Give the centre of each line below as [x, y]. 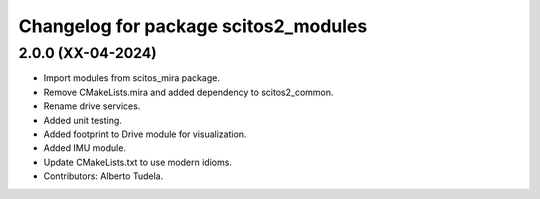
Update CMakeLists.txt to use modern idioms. [137, 162]
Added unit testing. [82, 120]
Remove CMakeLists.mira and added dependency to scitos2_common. [188, 92]
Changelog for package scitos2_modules [193, 26]
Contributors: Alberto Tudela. [103, 176]
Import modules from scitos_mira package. [131, 78]
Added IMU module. [85, 148]
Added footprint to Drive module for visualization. [145, 134]
